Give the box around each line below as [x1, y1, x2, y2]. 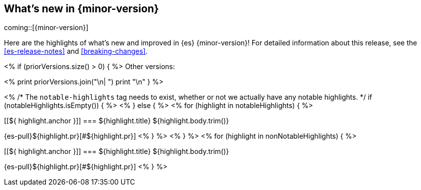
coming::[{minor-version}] [4, 23, 89, 32]
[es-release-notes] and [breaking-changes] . [4, 47, 148, 56]
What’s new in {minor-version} [4, 2, 159, 15]
